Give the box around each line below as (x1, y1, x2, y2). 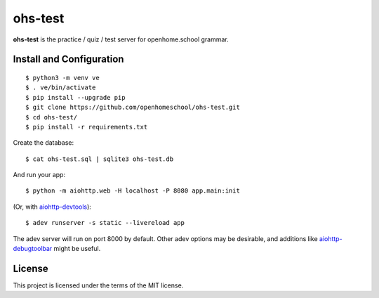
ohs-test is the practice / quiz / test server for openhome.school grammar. (13, 35, 230, 44)
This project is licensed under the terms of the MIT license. (13, 281, 184, 290)
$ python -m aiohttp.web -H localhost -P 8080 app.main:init (25, 187, 240, 195)
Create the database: (13, 138, 74, 147)
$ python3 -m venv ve (25, 74, 100, 82)
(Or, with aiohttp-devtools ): (13, 202, 91, 211)
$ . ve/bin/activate (25, 84, 96, 91)
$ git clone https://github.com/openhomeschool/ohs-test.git (25, 103, 240, 112)
